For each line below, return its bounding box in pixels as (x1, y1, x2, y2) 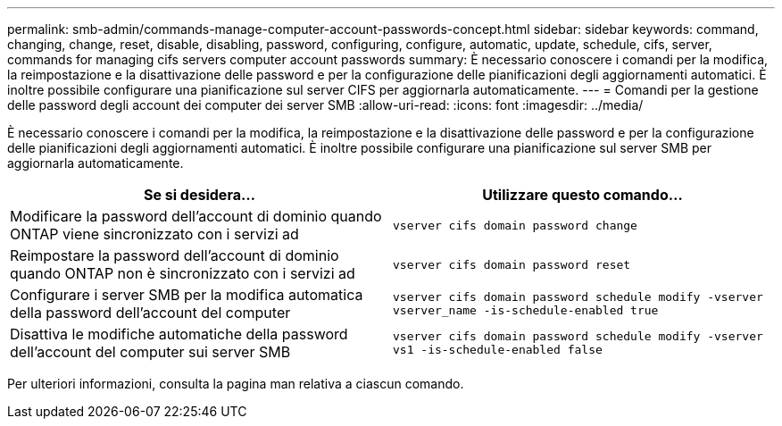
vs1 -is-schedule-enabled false (393, 343, 603, 356)
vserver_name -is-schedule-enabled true (393, 304, 659, 317)
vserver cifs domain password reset (393, 257, 631, 271)
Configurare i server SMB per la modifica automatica (10, 286, 363, 304)
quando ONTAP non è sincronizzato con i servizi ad (10, 264, 355, 282)
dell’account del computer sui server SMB (10, 343, 291, 361)
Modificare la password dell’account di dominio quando (10, 207, 382, 225)
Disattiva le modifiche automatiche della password (10, 325, 348, 343)
